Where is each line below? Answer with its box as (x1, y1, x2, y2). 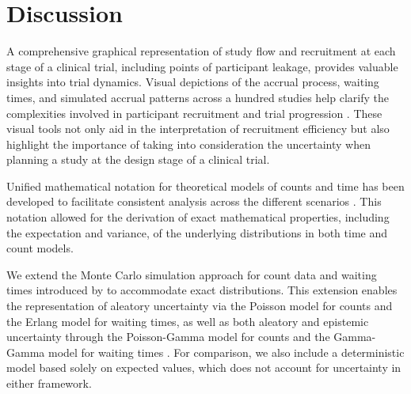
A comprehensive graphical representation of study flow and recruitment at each (6, 43, 396, 59)
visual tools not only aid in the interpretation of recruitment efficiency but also (6, 120, 390, 137)
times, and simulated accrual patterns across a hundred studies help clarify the (6, 89, 389, 105)
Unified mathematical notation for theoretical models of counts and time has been (6, 177, 405, 194)
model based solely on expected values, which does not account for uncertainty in (6, 359, 401, 376)
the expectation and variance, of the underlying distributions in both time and (6, 224, 388, 241)
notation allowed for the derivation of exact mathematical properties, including (6, 209, 390, 225)
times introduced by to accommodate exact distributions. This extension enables (6, 282, 398, 298)
